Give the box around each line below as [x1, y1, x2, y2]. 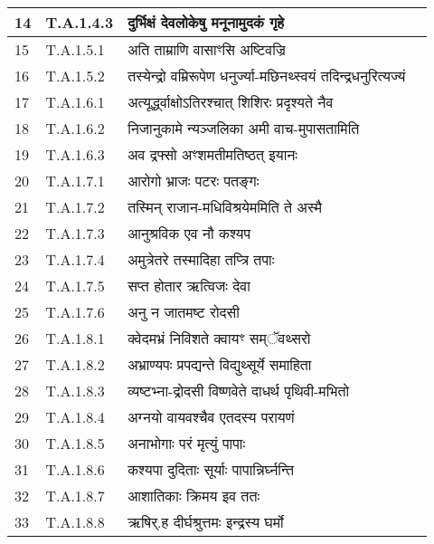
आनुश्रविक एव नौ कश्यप [127, 223, 251, 243]
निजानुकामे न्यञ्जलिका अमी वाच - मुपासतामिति [127, 118, 360, 138]
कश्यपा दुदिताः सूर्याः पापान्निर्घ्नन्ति [127, 459, 295, 480]
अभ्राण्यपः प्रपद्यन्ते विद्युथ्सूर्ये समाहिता [127, 354, 312, 375]
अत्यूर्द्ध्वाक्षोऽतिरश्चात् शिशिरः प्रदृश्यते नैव [127, 91, 334, 112]
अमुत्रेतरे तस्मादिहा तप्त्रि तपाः [127, 249, 275, 270]
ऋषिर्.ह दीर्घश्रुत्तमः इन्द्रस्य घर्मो [127, 511, 284, 532]
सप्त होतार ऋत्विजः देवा [127, 275, 250, 296]
